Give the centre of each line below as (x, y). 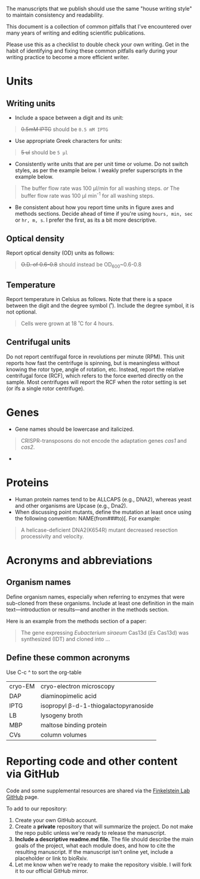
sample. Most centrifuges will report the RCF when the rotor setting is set (96, 382)
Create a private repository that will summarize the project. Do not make (104, 826)
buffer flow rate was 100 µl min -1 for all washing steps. (87, 195)
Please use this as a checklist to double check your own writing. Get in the (98, 45)
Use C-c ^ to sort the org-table (44, 672)
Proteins (27, 483)
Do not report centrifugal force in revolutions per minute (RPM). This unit (96, 356)
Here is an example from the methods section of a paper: (76, 621)
